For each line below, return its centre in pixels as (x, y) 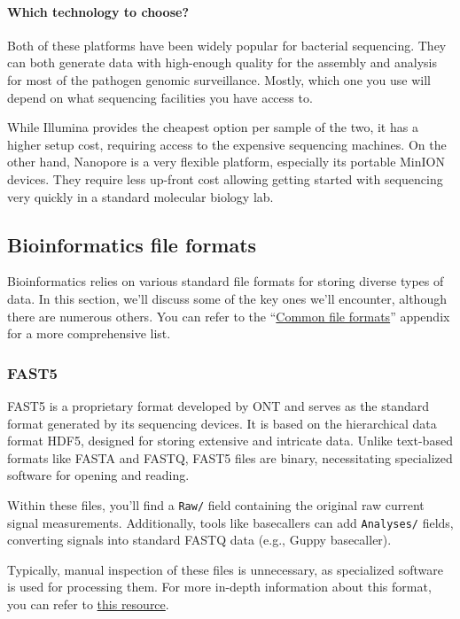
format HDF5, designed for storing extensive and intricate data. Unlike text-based (230, 441)
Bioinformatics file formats (132, 244)
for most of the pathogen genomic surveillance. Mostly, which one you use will (219, 79)
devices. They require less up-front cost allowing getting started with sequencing (225, 178)
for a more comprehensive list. (89, 333)
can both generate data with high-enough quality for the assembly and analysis (222, 62)
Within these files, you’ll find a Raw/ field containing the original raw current (216, 504)
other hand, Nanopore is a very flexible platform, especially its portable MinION (226, 162)
